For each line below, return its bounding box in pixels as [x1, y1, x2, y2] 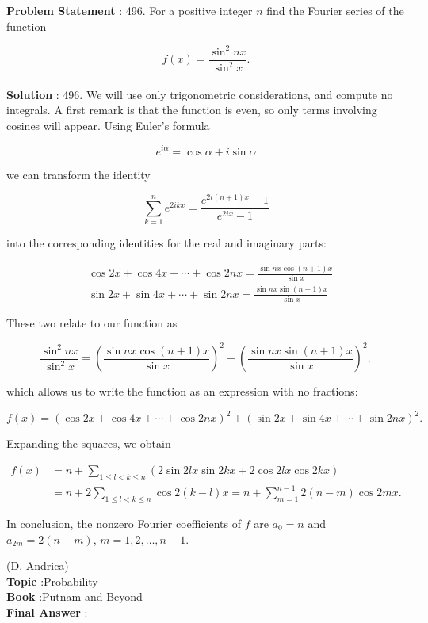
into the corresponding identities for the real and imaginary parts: [6, 235, 327, 251]
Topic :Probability [6, 572, 98, 589]
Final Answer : [6, 603, 88, 620]
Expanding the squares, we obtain [6, 435, 171, 452]
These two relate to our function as [6, 315, 178, 331]
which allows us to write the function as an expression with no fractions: [6, 383, 358, 399]
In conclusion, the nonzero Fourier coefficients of [6, 514, 242, 531]
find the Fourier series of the [266, 2, 404, 18]
